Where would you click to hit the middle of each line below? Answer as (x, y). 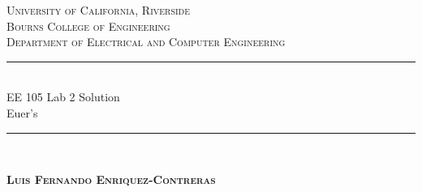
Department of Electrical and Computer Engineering (146, 42)
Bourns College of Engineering (88, 26)
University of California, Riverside (99, 10)
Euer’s (22, 112)
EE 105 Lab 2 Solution (63, 97)
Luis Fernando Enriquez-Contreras (111, 179)
